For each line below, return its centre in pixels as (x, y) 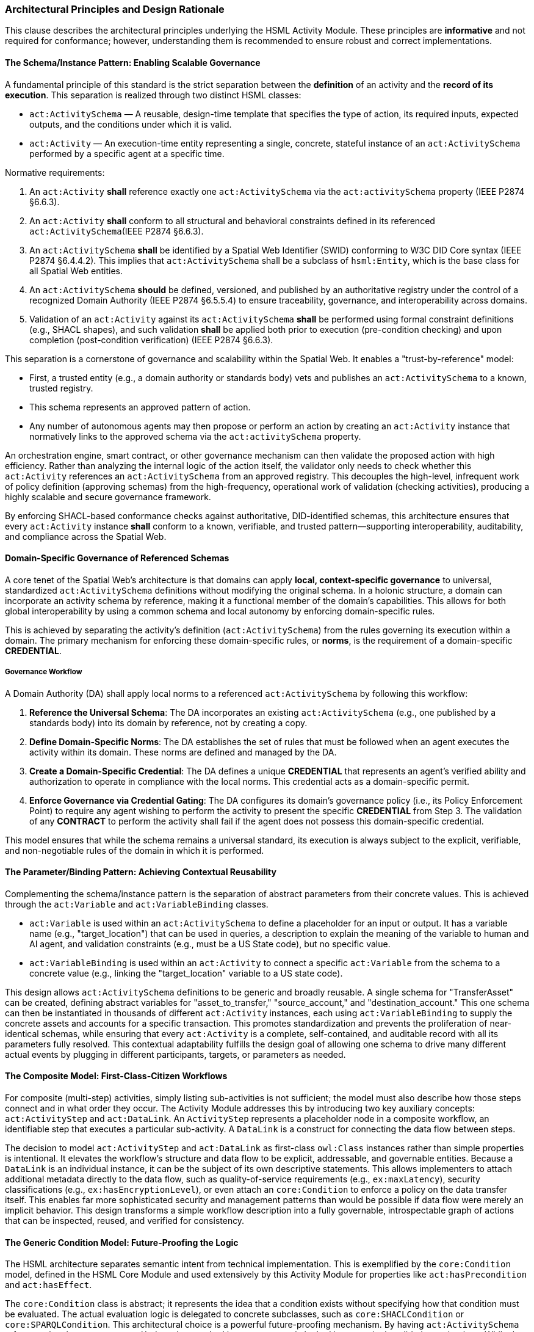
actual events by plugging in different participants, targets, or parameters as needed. (175, 1054)
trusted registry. (61, 388)
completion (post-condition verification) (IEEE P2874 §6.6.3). (151, 340)
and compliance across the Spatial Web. (86, 536)
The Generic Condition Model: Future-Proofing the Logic (122, 1242)
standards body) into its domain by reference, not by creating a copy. (168, 722)
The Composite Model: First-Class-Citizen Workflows (116, 1076)
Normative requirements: (55, 172)
